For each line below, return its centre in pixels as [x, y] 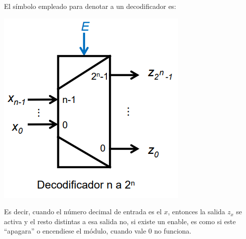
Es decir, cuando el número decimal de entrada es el [83, 212]
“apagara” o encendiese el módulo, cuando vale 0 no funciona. [98, 231]
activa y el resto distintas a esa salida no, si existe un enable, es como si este [120, 221]
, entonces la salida [197, 212]
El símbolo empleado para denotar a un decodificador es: [90, 6]
